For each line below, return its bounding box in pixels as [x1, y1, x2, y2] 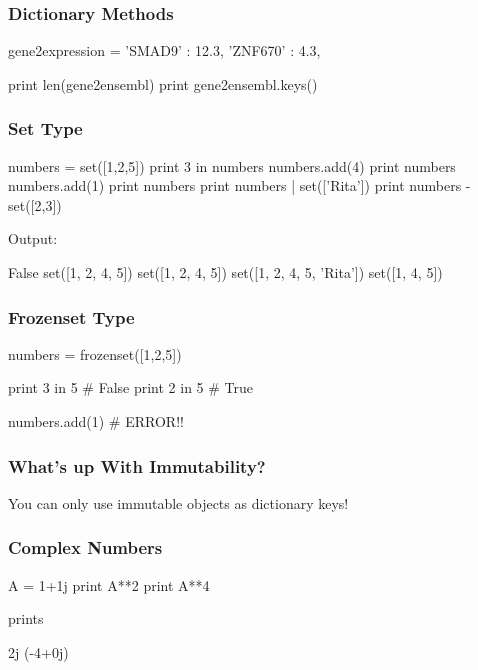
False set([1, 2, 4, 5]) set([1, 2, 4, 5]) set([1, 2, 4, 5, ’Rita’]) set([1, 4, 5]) [8, 262, 443, 282]
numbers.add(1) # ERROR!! [8, 411, 184, 431]
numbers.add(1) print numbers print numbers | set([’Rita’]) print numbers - [8, 175, 471, 196]
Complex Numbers [8, 535, 163, 560]
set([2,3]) [8, 194, 62, 215]
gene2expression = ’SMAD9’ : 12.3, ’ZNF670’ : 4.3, [8, 40, 321, 61]
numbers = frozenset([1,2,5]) [8, 343, 182, 364]
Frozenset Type [8, 304, 135, 329]
